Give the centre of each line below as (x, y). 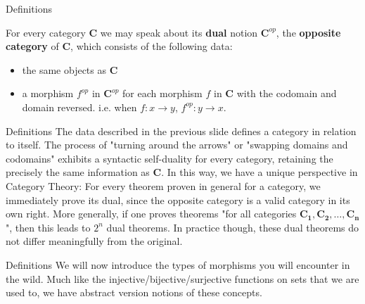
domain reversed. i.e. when (79, 107)
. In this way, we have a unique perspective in (260, 172)
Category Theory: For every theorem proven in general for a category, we (163, 185)
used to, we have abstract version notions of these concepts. (134, 292)
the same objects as (64, 69)
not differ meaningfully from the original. (94, 241)
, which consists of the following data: (152, 46)
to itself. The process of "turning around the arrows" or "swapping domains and (177, 145)
